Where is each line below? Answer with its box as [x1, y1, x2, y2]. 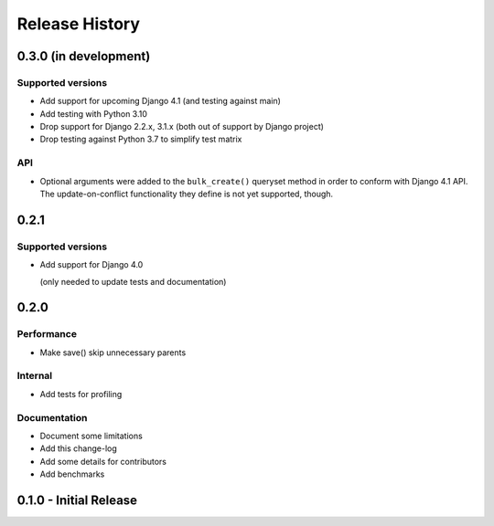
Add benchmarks [39, 468, 105, 479]
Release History [16, 14, 141, 34]
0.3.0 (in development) [16, 48, 151, 64]
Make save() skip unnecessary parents [39, 347, 187, 358]
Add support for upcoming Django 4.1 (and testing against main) [39, 96, 281, 107]
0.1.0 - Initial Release [16, 492, 137, 508]
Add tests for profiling [39, 388, 123, 399]
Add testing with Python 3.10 [39, 108, 148, 119]
